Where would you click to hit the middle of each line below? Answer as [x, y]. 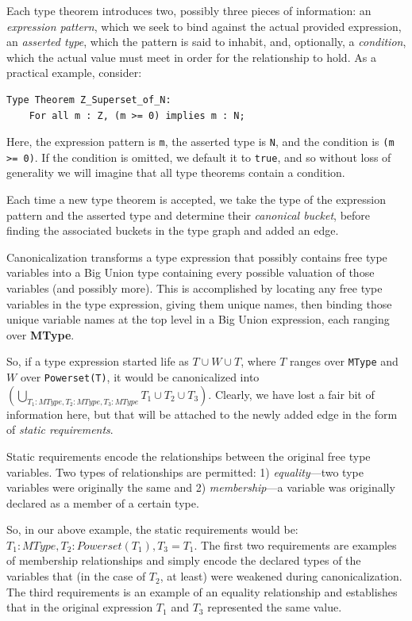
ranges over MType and [344, 361]
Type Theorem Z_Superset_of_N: [89, 100]
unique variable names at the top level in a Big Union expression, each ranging [198, 319]
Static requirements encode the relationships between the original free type [189, 456]
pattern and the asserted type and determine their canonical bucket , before [189, 215]
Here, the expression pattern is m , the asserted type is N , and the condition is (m [200, 142]
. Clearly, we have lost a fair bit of [291, 394]
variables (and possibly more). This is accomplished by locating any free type [194, 288]
